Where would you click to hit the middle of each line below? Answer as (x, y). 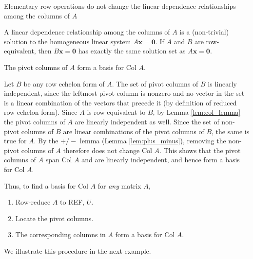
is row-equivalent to (116, 112)
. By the (46, 141)
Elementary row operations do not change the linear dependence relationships (120, 6)
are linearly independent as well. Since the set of (147, 121)
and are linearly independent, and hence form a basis (161, 160)
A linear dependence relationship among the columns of (87, 32)
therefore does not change (101, 150)
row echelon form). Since (41, 112)
